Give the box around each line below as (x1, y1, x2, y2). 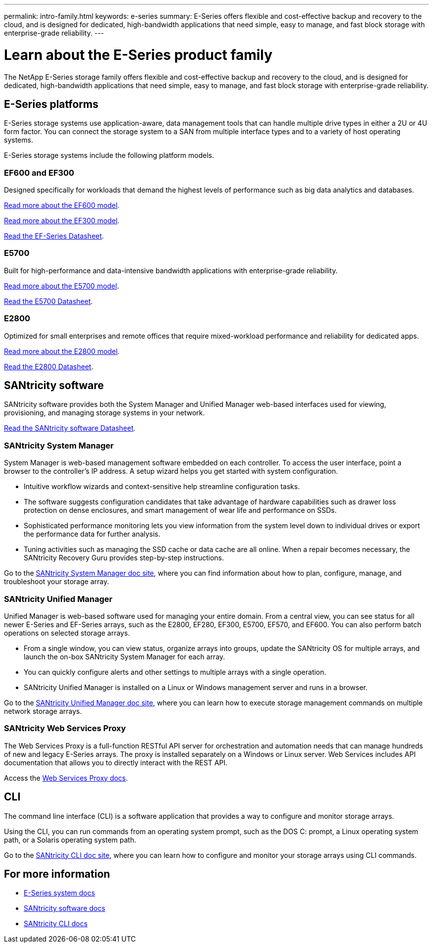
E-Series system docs (24, 889, 95, 897)
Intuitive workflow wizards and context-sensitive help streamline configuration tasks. (24, 482, 300, 491)
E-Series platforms (4, 98, 98, 110)
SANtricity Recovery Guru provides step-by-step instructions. (24, 553, 224, 562)
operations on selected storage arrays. (4, 628, 130, 637)
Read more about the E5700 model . (4, 281, 119, 290)
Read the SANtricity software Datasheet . (4, 424, 136, 433)
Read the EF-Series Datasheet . (4, 232, 104, 241)
